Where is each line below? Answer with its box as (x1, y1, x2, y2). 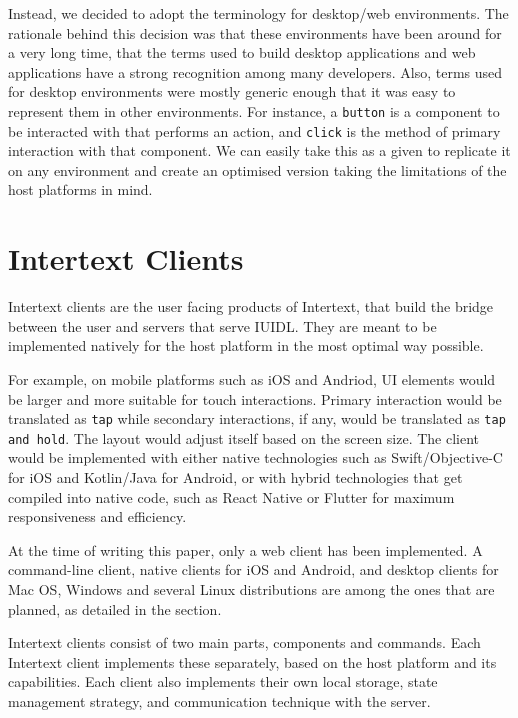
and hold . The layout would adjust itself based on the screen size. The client (8, 427, 480, 448)
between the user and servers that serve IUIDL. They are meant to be (8, 315, 437, 336)
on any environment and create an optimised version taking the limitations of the (8, 159, 507, 180)
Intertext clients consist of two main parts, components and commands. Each (8, 632, 481, 653)
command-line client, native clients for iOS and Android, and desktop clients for (8, 559, 499, 580)
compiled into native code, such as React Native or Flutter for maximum (8, 486, 455, 507)
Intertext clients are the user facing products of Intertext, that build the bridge (8, 296, 494, 317)
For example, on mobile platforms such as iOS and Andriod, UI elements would (8, 368, 496, 389)
